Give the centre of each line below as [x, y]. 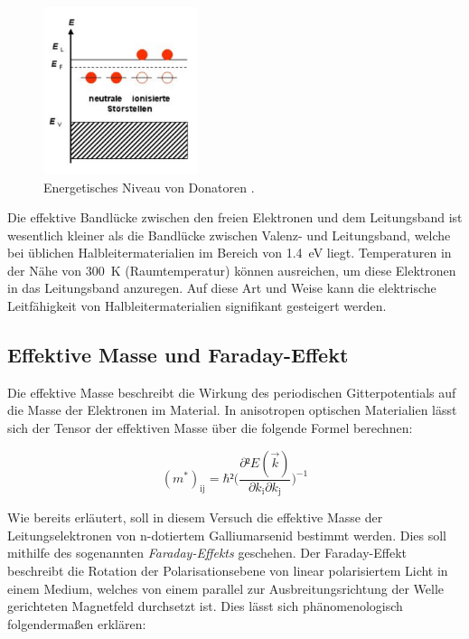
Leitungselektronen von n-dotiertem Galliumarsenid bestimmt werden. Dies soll [227, 535]
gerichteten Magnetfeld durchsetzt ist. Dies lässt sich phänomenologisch [205, 606]
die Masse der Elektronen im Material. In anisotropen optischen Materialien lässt [232, 410]
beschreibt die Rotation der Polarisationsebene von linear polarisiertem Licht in [228, 570]
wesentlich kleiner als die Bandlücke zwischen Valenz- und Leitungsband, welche [229, 235]
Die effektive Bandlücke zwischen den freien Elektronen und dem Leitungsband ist [235, 217]
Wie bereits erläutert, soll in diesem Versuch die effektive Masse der [195, 517]
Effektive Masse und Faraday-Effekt [178, 355]
